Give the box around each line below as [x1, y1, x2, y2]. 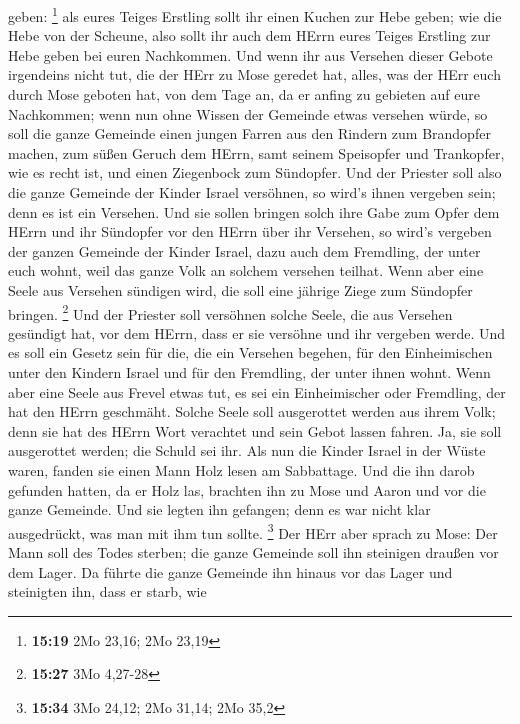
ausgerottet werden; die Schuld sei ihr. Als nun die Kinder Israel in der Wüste [8, 440, 486, 461]
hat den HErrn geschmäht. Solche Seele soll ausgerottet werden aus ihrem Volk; [8, 401, 496, 422]
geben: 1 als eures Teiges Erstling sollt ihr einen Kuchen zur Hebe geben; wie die [8, 3, 502, 26]
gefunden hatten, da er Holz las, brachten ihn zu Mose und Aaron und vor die [8, 479, 486, 500]
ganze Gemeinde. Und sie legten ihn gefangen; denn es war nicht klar [8, 499, 431, 520]
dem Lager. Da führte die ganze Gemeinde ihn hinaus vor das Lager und [8, 561, 453, 582]
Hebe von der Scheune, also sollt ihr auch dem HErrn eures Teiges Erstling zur [8, 25, 491, 46]
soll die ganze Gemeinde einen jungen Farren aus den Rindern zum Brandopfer [8, 123, 491, 144]
